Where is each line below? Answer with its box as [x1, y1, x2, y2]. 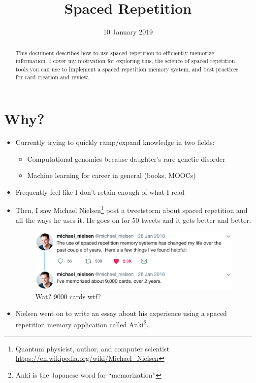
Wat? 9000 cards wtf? [35, 291, 101, 302]
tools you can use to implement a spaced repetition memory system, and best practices [15, 65, 239, 73]
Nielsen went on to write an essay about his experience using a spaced [15, 308, 227, 318]
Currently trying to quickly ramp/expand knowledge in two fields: [15, 137, 215, 147]
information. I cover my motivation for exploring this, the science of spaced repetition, [15, 57, 237, 65]
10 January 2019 [103, 27, 153, 37]
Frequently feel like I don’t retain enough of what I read [15, 186, 185, 197]
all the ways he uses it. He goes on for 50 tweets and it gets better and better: [15, 214, 251, 225]
